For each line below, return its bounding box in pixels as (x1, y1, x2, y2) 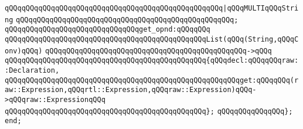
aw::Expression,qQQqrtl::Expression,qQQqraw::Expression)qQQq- (5, 86, 257, 94)
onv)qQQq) (5, 46, 43, 55)
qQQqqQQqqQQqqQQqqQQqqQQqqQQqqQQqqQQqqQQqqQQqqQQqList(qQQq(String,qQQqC (5, 35, 299, 43)
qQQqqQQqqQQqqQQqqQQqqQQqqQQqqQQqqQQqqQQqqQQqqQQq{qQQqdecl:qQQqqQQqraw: (5, 56, 299, 65)
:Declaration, (5, 66, 60, 74)
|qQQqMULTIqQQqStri (223, 4, 299, 12)
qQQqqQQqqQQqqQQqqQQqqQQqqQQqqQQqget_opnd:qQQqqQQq (5, 25, 210, 34)
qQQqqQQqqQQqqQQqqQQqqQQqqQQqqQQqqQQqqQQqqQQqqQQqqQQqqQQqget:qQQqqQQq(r (5, 76, 299, 84)
